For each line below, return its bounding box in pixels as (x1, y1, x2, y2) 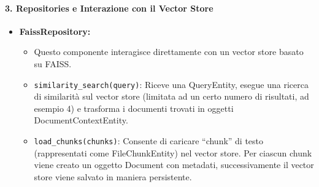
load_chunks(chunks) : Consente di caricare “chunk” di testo (34, 134, 264, 147)
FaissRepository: (19, 24, 91, 37)
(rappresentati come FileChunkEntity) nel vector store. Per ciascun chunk (34, 146, 312, 159)
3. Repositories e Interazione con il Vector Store (5, 1, 213, 14)
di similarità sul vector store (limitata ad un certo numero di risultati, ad (34, 90, 309, 103)
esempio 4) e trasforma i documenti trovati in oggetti (34, 101, 234, 114)
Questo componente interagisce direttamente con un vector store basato (34, 45, 304, 58)
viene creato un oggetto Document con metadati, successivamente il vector (34, 158, 314, 171)
